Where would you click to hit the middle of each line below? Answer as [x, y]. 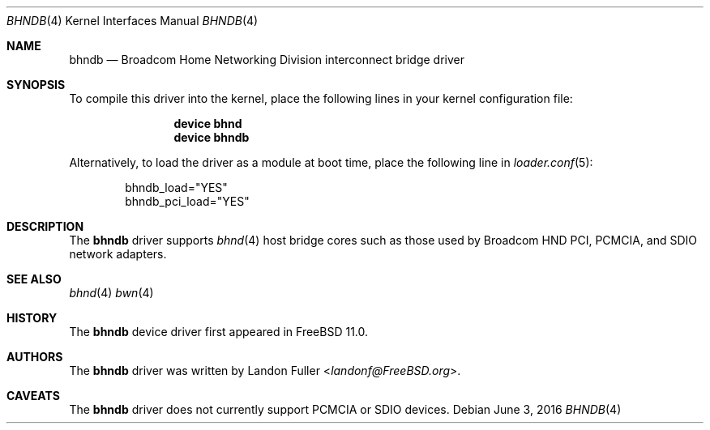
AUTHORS [35, 357]
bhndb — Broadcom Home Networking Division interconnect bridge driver [267, 60]
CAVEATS [33, 396]
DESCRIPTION [45, 226]
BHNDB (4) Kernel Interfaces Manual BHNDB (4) [133, 21]
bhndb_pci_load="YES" [187, 201]
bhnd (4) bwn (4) [111, 293]
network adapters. [118, 254]
